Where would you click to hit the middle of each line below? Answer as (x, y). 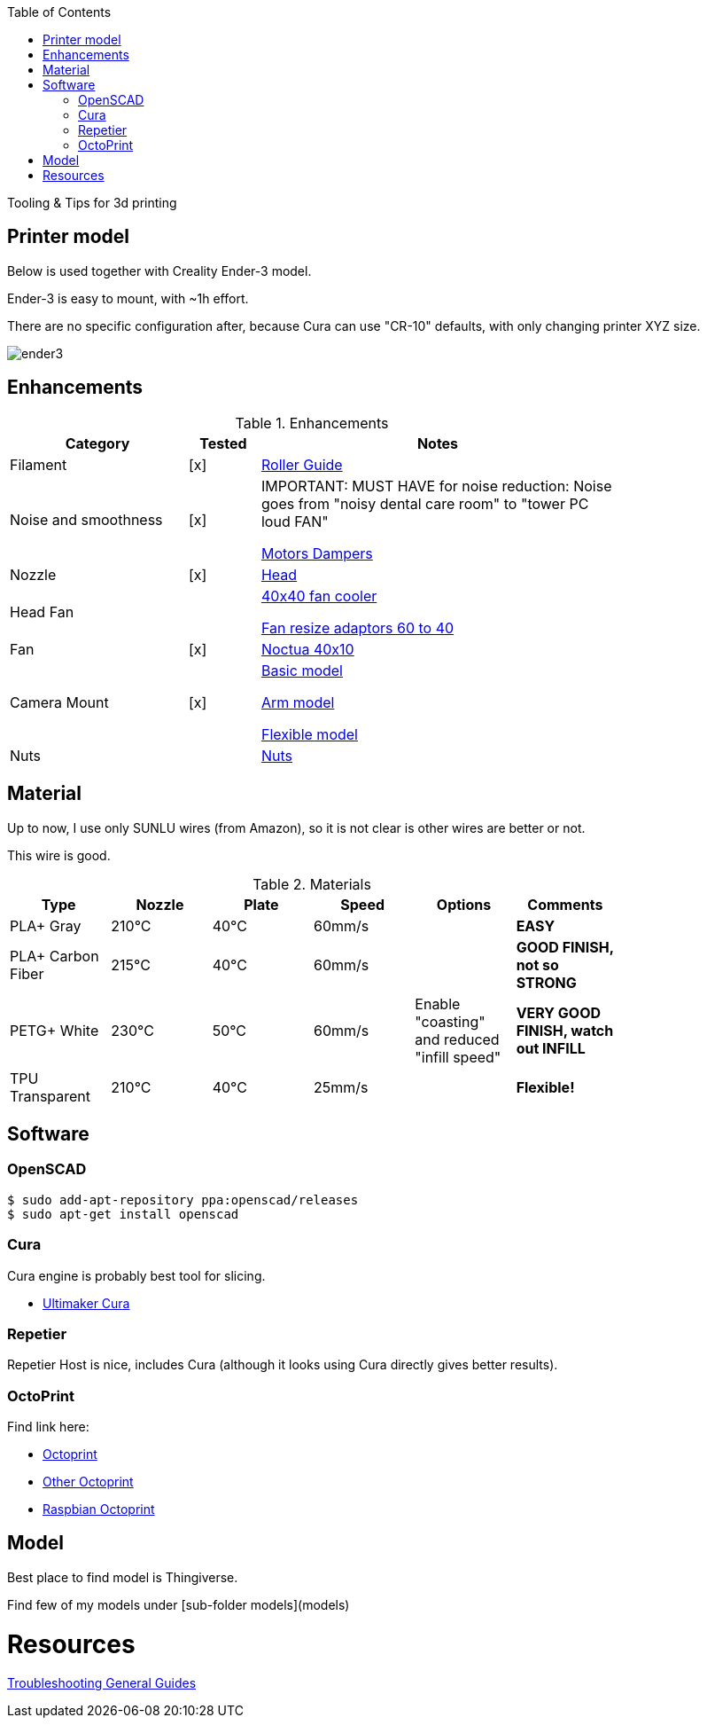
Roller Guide (302, 464)
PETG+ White (54, 1030)
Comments (565, 904)
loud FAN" (295, 521)
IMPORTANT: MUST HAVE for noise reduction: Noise (436, 486)
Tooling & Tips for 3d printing (92, 203)
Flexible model (309, 734)
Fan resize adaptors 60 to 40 (357, 627)
